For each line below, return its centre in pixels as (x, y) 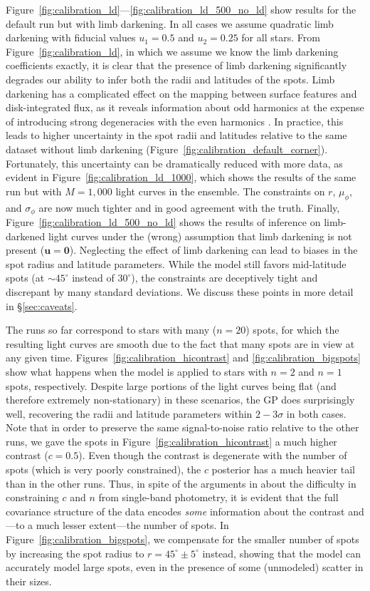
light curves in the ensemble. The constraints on (220, 191)
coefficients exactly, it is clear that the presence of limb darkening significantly (176, 65)
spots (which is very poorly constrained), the (104, 469)
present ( (25, 250)
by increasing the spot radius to (75, 553)
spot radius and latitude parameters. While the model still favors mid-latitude (176, 263)
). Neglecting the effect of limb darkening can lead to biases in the (213, 250)
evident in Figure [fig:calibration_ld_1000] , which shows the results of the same (181, 177)
